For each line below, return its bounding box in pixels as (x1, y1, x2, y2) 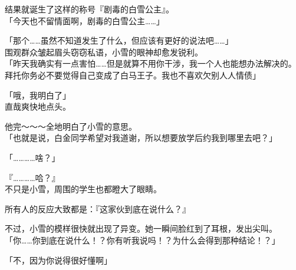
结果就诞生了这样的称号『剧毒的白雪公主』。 (5, 3, 174, 15)
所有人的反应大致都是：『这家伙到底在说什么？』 (5, 202, 190, 215)
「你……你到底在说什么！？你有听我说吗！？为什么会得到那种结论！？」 (5, 233, 280, 246)
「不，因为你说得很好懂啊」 (5, 253, 112, 266)
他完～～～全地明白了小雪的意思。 (5, 120, 137, 132)
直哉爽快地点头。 (5, 100, 71, 113)
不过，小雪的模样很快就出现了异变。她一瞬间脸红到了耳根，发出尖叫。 (5, 222, 277, 235)
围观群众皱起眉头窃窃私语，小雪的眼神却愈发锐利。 (5, 45, 203, 58)
